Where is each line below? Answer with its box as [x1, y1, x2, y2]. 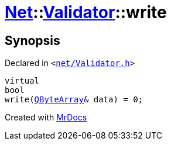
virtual [5, 76, 40, 86]
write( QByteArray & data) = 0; [5, 95, 143, 105]
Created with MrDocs [5, 112, 87, 123]
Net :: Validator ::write [5, 2, 167, 22]
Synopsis [5, 33, 60, 48]
